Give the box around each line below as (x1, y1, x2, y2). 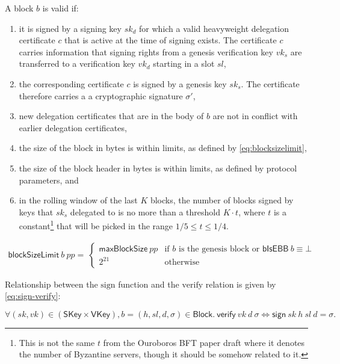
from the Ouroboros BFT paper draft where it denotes (103, 336, 305, 348)
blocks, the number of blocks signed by (150, 194, 294, 206)
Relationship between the (5, 277, 98, 290)
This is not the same (19, 336, 95, 348)
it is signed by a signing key (19, 22, 122, 34)
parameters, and (19, 173, 79, 186)
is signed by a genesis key (133, 77, 227, 90)
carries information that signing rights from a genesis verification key (19, 45, 273, 58)
